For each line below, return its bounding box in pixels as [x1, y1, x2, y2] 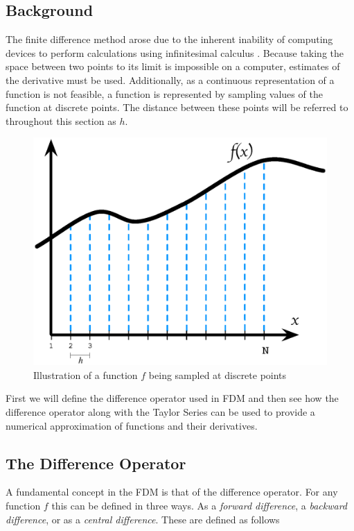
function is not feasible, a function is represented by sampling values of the [6, 86, 323, 101]
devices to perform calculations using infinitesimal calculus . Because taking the [6, 45, 344, 60]
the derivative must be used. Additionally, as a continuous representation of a [6, 72, 335, 87]
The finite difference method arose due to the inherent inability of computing [6, 32, 333, 47]
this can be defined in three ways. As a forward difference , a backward [51, 498, 348, 513]
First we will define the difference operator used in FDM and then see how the [6, 391, 339, 405]
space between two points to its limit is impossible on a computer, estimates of [6, 59, 340, 74]
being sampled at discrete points [148, 367, 287, 382]
